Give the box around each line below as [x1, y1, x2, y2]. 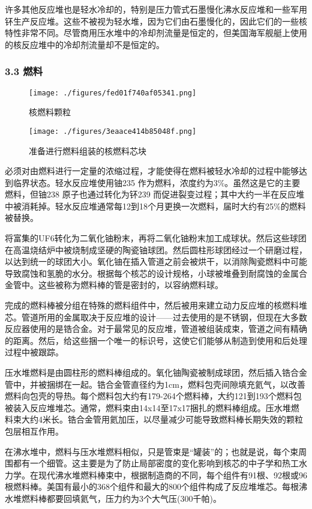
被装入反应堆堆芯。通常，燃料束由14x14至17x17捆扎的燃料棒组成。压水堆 [5, 401, 291, 414]
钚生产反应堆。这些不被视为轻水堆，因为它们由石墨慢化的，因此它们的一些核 [5, 14, 307, 27]
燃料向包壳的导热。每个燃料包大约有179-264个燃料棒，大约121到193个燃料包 [5, 390, 302, 402]
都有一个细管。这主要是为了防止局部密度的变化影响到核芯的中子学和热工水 [13, 457, 307, 469]
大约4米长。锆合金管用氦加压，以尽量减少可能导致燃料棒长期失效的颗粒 [21, 413, 303, 426]
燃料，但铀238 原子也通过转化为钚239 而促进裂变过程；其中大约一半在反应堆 [5, 188, 305, 200]
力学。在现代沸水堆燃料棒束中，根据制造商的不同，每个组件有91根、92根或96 [5, 468, 307, 481]
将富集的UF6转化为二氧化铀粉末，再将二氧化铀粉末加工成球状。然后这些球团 [5, 232, 307, 244]
